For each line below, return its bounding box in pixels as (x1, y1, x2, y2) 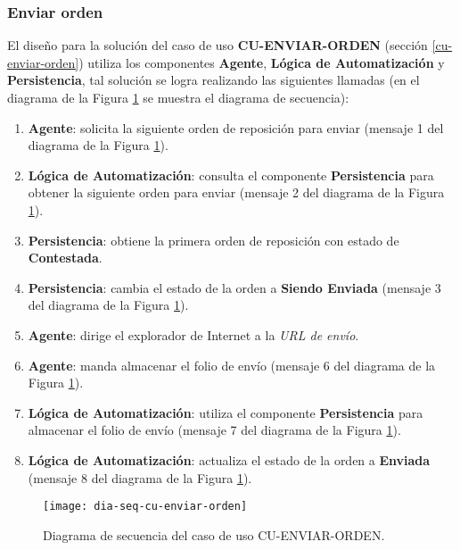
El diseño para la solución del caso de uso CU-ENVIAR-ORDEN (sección (7, 36, 428, 54)
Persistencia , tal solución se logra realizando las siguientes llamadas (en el (7, 71, 420, 89)
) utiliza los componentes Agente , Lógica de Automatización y (78, 53, 445, 71)
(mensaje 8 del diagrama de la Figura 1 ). (28, 468, 252, 487)
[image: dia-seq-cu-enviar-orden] (43, 500, 248, 513)
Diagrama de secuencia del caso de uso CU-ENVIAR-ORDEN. (43, 525, 385, 544)
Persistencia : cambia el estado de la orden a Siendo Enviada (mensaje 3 (28, 278, 441, 296)
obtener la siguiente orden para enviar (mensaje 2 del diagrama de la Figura (28, 183, 445, 202)
